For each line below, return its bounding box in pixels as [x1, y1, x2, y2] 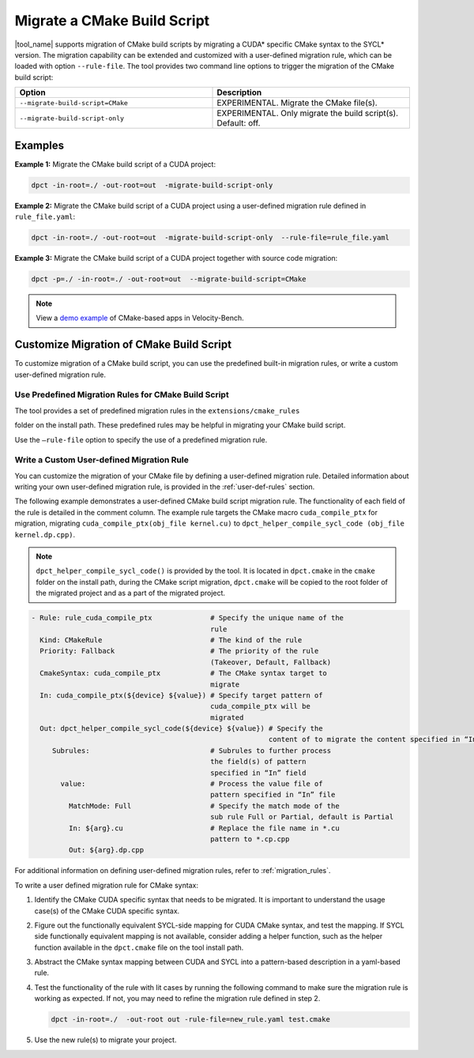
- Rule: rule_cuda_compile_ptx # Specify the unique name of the [31, 613, 344, 623]
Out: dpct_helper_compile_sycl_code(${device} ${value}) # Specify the [39, 724, 323, 733]
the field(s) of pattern [210, 757, 307, 766]
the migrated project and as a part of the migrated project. [36, 589, 225, 598]
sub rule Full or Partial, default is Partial [210, 812, 394, 822]
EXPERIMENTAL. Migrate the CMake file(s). [216, 97, 378, 108]
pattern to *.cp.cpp [210, 834, 290, 843]
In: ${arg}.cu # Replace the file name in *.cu [68, 823, 340, 833]
